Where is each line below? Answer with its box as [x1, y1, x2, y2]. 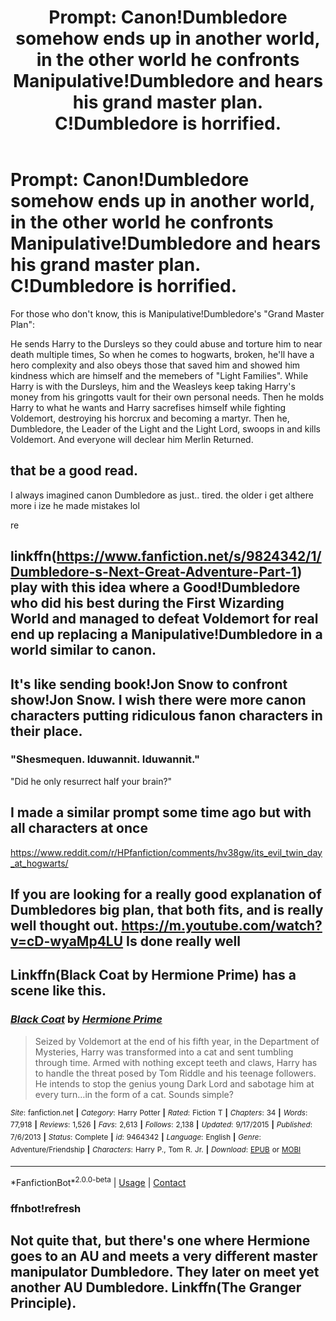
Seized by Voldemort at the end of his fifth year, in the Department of [34, 1035, 320, 1047]
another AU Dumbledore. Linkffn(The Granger [10, 1279, 302, 1296]
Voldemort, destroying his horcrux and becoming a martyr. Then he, [10, 412, 290, 424]
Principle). [10, 1295, 77, 1312]
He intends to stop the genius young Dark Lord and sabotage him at [34, 1077, 315, 1090]
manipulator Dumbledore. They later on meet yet [10, 1264, 320, 1281]
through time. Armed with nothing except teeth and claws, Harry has [34, 1056, 318, 1068]
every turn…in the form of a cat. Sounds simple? [34, 1088, 234, 1100]
